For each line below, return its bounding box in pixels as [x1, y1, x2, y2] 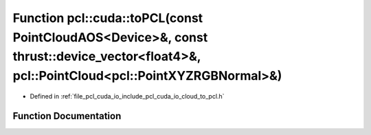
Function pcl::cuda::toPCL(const [12, 10, 203, 25]
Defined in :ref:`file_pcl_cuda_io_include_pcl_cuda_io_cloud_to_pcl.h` [30, 92, 225, 100]
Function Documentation [12, 110, 122, 122]
